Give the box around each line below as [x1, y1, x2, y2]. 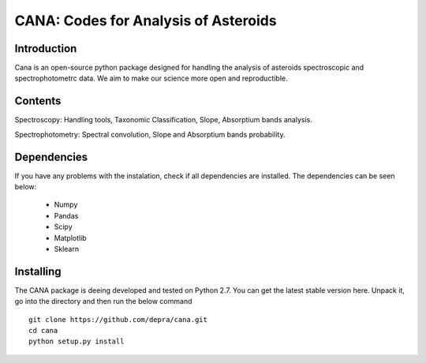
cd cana [28, 326, 58, 335]
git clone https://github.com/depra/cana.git [28, 315, 208, 324]
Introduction [14, 42, 77, 55]
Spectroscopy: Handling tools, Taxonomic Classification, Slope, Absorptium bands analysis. [14, 115, 313, 125]
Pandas [54, 211, 79, 220]
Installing [14, 264, 62, 278]
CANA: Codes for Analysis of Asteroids [14, 12, 277, 29]
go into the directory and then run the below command [14, 297, 192, 306]
